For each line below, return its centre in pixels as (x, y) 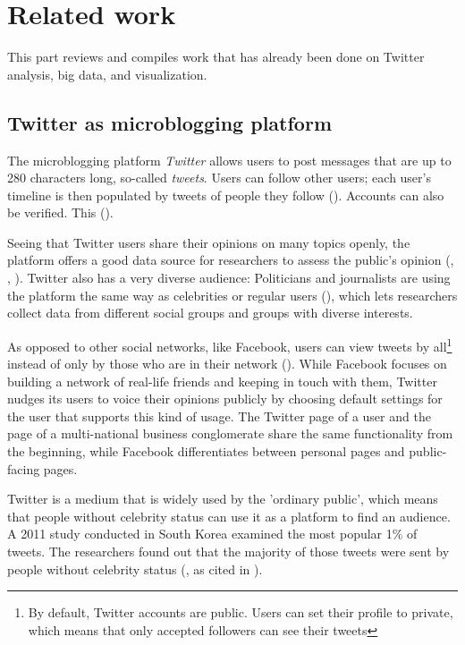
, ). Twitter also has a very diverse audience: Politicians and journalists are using (229, 278)
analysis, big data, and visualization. (107, 74)
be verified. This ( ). (60, 212)
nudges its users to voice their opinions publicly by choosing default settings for (225, 399)
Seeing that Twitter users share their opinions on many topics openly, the (209, 242)
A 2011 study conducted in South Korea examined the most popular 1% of (212, 534)
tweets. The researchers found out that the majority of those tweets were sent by (228, 552)
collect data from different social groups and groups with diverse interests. (210, 313)
